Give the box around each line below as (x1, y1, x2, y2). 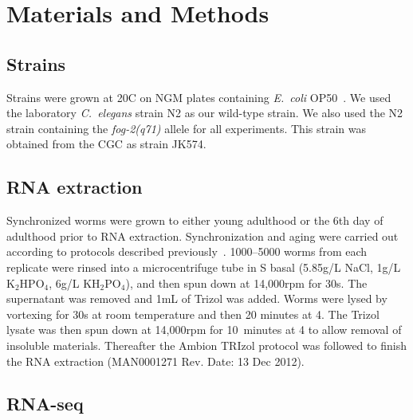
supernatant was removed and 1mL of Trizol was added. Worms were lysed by (6, 290, 387, 307)
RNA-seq (6, 391, 84, 416)
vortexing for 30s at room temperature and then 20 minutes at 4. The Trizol (6, 305, 380, 322)
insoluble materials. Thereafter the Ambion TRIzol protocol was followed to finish (6, 336, 407, 353)
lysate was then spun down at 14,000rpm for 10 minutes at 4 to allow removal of (6, 321, 402, 338)
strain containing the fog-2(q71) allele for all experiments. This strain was (6, 120, 366, 136)
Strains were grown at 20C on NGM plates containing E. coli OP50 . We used (6, 88, 391, 105)
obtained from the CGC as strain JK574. (6, 135, 206, 152)
